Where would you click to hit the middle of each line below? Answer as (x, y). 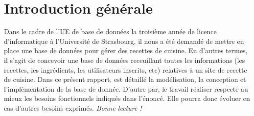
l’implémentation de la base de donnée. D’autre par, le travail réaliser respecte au (126, 88)
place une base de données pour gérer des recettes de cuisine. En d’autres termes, (126, 50)
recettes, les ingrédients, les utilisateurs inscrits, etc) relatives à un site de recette (126, 69)
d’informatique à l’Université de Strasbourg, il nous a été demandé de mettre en (124, 41)
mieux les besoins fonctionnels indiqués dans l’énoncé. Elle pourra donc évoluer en (127, 98)
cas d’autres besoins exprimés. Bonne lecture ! (73, 107)
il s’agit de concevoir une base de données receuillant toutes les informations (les (125, 60)
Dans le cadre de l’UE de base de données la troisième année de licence (110, 31)
